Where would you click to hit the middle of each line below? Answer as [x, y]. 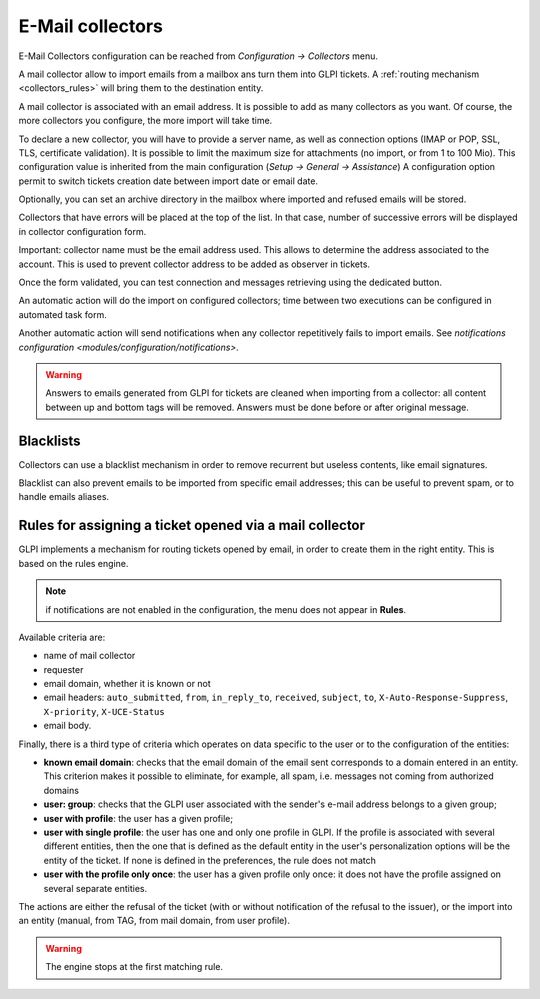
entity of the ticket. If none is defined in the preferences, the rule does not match [210, 860]
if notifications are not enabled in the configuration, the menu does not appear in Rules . [226, 609]
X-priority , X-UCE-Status [104, 711]
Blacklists [49, 440]
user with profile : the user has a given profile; [138, 818]
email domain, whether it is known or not [127, 684]
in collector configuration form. [82, 231]
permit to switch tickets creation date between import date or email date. [168, 181]
